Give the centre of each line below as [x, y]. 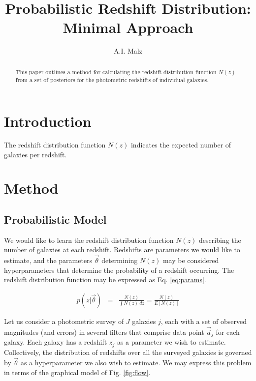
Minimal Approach [128, 27]
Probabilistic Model [55, 219]
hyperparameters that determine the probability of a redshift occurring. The [119, 270]
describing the [220, 240]
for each [228, 332]
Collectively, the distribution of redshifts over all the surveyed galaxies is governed [128, 352]
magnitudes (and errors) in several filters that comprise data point [104, 332]
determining [120, 260]
